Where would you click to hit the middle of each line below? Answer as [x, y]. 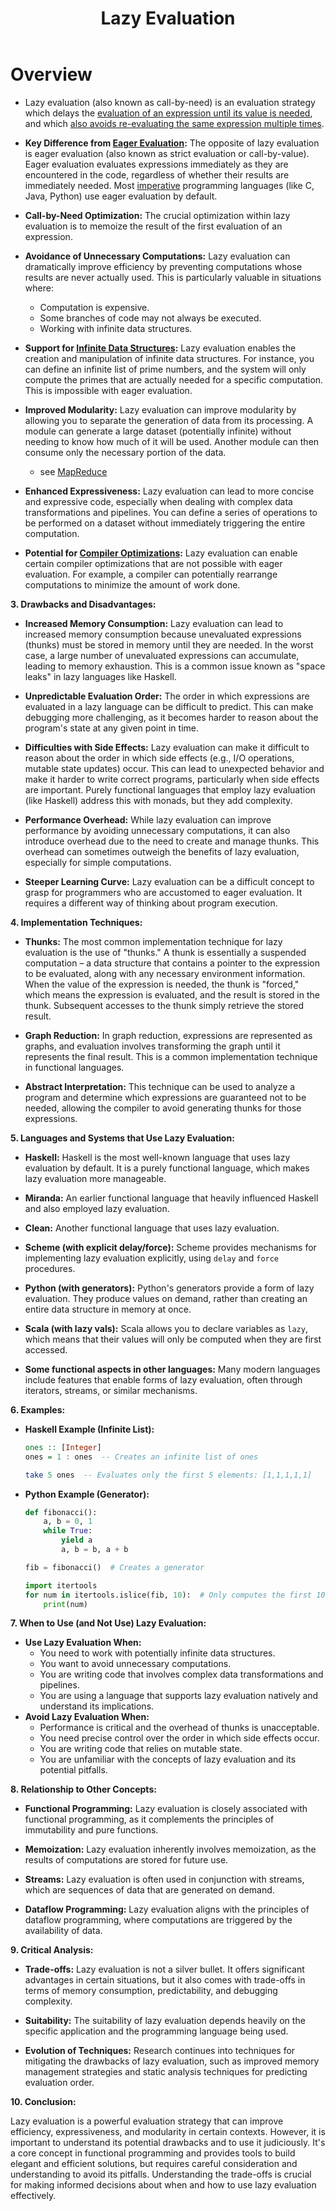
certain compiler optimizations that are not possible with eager [153, 563]
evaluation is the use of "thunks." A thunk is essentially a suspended [165, 952]
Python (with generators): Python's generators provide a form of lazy [169, 1288]
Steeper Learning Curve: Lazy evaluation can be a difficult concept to [169, 881]
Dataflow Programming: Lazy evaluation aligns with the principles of [167, 1909]
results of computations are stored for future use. [126, 1860]
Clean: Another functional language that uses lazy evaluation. [152, 1228]
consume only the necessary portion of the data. [125, 452]
